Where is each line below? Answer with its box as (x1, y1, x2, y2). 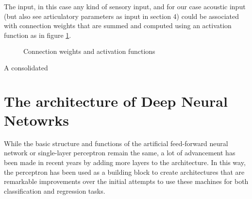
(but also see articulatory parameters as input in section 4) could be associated (4, 11, 239, 21)
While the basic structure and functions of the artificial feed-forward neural (4, 138, 228, 148)
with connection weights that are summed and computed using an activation (4, 20, 232, 31)
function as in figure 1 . (4, 30, 71, 40)
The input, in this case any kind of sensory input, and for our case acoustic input (4, 1, 246, 11)
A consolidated (4, 62, 48, 72)
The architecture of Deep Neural (4, 91, 228, 111)
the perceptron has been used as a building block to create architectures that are (4, 166, 245, 177)
